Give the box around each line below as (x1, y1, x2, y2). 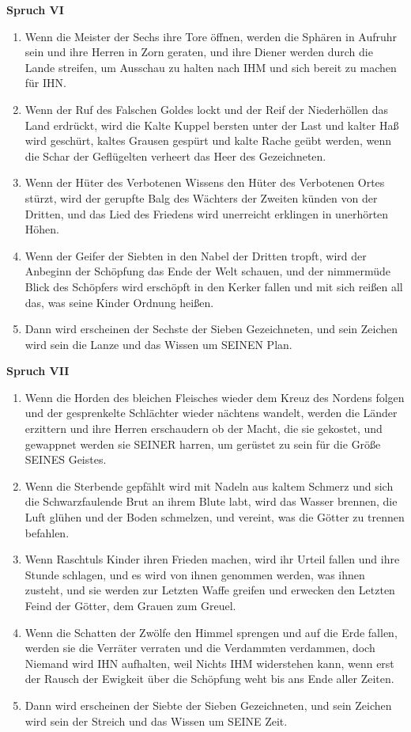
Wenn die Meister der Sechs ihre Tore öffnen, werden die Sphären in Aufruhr (25, 28, 398, 44)
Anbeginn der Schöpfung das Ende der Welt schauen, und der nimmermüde (25, 263, 390, 279)
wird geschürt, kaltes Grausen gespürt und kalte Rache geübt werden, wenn (25, 132, 391, 149)
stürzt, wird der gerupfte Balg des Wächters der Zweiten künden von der (25, 189, 378, 206)
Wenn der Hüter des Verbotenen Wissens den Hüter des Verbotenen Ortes (25, 174, 385, 191)
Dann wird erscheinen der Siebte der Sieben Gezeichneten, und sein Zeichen (25, 696, 392, 713)
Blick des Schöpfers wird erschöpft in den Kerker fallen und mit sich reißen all (25, 278, 403, 294)
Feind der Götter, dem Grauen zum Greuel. (25, 597, 236, 613)
